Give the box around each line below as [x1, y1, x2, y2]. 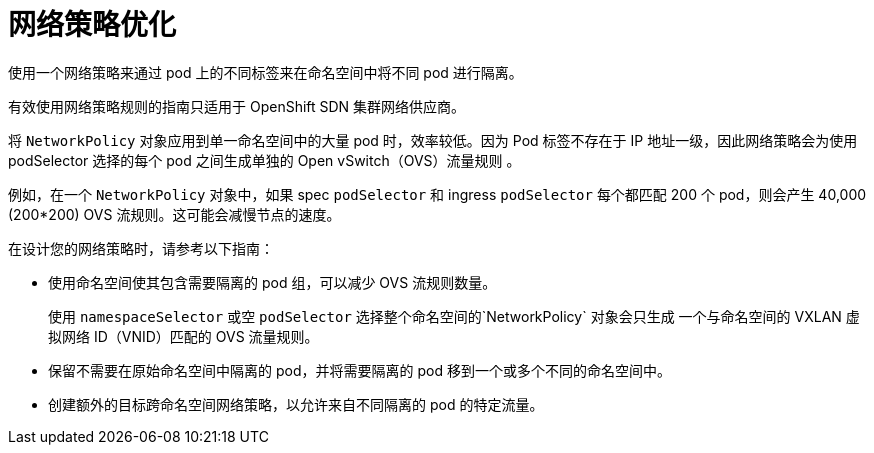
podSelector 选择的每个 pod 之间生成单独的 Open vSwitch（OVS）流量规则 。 [8, 151, 521, 169]
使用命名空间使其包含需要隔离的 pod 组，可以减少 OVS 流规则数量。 [48, 273, 497, 291]
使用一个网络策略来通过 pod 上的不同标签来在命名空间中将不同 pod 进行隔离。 [8, 63, 523, 81]
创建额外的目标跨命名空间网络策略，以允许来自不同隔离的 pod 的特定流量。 [48, 395, 544, 413]
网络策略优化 [8, 8, 177, 42]
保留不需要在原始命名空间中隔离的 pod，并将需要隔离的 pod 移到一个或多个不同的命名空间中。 [48, 361, 671, 379]
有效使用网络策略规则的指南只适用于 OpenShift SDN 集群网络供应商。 [8, 97, 466, 115]
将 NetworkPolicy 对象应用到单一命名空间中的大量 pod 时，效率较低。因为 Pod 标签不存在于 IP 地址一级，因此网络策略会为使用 [8, 131, 858, 149]
